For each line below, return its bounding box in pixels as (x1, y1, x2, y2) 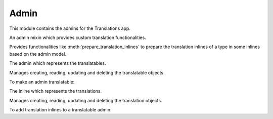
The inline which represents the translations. (9, 88, 102, 94)
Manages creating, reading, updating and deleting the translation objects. (9, 97, 162, 103)
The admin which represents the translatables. (9, 60, 106, 66)
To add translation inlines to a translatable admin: (9, 107, 112, 113)
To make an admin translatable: (9, 78, 75, 85)
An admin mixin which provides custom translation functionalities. (9, 34, 146, 41)
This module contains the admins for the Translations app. (9, 25, 131, 31)
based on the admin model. (9, 51, 67, 57)
